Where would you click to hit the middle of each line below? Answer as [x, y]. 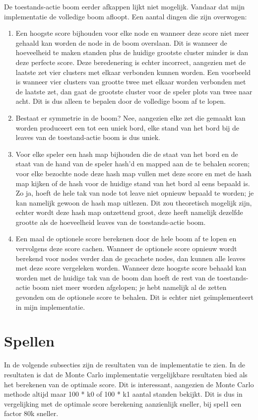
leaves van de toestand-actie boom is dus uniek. [88, 137]
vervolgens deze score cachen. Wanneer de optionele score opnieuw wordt [126, 248]
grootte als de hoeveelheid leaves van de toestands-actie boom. [111, 222]
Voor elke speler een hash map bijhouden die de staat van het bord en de [127, 154]
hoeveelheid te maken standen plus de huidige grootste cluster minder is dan [132, 52]
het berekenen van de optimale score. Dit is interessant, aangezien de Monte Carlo [129, 384]
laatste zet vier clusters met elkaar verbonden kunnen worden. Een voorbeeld [133, 72]
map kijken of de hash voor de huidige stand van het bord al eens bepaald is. [133, 183]
